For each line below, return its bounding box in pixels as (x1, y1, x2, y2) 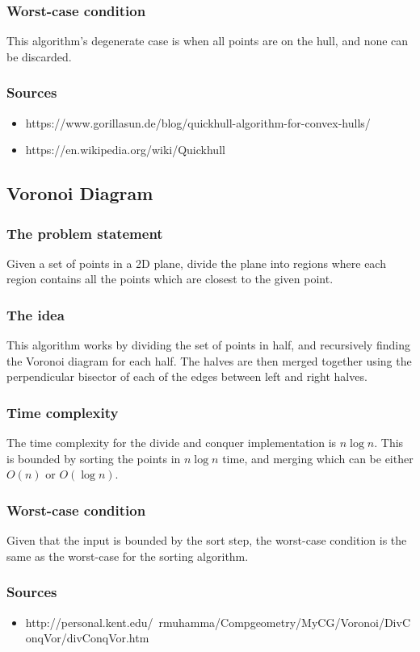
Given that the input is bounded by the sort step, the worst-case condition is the (6, 532, 407, 549)
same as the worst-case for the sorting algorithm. (6, 547, 249, 564)
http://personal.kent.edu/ (25, 613, 153, 630)
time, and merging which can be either (222, 449, 414, 466)
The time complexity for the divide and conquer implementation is (6, 434, 337, 451)
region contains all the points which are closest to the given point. (6, 270, 334, 287)
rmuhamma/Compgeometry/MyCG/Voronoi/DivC (158, 613, 410, 630)
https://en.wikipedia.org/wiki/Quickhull (25, 141, 225, 158)
